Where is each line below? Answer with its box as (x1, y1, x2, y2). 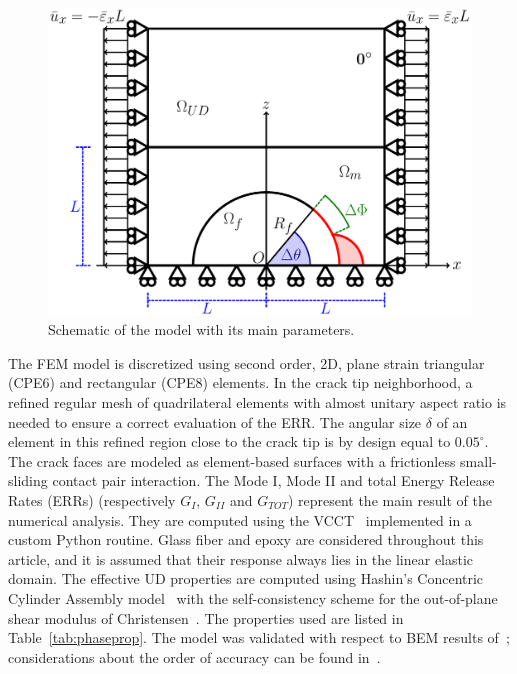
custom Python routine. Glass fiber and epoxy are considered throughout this (8, 529, 484, 550)
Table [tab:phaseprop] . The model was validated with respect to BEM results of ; (8, 627, 510, 648)
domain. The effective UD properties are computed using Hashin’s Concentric (8, 568, 484, 589)
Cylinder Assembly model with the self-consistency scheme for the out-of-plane (8, 587, 498, 608)
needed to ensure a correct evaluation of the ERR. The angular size (8, 411, 422, 432)
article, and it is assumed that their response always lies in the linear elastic (8, 548, 474, 569)
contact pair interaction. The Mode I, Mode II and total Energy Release (52, 470, 495, 491)
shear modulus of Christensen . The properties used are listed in (8, 607, 404, 628)
